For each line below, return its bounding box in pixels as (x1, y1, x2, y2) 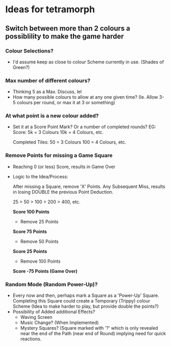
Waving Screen (20, 314, 53, 320)
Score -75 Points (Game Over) (12, 268, 78, 274)
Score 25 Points (12, 248, 47, 254)
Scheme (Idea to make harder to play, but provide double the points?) (12, 303, 159, 310)
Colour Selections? (5, 47, 54, 54)
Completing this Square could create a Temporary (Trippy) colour (12, 298, 151, 304)
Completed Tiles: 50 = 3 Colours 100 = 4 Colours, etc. (12, 139, 127, 145)
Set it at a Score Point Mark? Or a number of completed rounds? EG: (12, 124, 157, 130)
